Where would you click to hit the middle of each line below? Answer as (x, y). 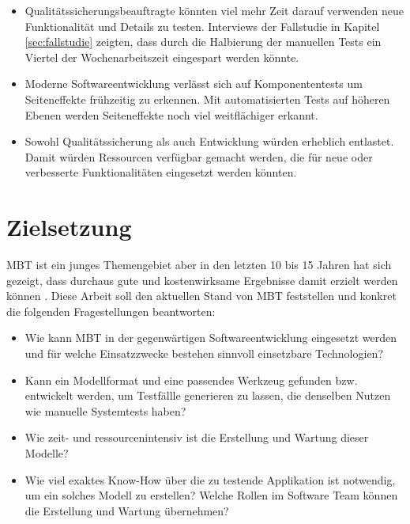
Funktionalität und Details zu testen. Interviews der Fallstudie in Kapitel (202, 26)
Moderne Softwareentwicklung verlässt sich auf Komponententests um (194, 84)
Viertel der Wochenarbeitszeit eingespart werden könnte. (162, 57)
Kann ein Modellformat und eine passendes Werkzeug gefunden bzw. (191, 380)
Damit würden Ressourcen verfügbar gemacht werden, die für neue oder (199, 156)
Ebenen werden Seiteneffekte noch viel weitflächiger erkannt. (171, 114)
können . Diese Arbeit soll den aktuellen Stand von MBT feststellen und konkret (201, 296)
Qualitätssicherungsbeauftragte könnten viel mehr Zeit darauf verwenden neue (214, 10)
